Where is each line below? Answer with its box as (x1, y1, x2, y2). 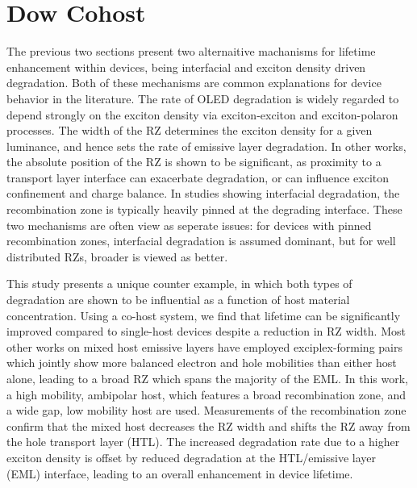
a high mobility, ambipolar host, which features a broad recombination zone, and (6, 386, 407, 402)
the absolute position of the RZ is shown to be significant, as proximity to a (6, 153, 382, 170)
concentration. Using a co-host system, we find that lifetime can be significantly (6, 307, 401, 323)
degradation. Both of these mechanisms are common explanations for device (6, 74, 382, 91)
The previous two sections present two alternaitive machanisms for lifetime (6, 43, 376, 60)
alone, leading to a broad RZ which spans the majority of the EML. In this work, (6, 370, 408, 386)
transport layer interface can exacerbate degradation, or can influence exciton (6, 169, 390, 186)
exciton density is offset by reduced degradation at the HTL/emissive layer (6, 448, 376, 465)
